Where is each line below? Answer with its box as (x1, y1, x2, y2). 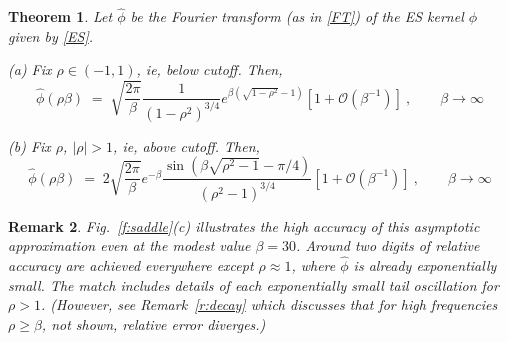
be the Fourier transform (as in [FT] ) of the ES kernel (130, 6, 464, 27)
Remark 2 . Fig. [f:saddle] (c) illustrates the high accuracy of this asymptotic (8, 215, 480, 236)
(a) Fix (8, 59, 52, 80)
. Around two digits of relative (296, 235, 480, 256)
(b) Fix (8, 135, 51, 156)
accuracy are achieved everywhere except (8, 254, 254, 275)
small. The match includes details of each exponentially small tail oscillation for (8, 274, 499, 295)
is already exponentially (353, 254, 497, 275)
